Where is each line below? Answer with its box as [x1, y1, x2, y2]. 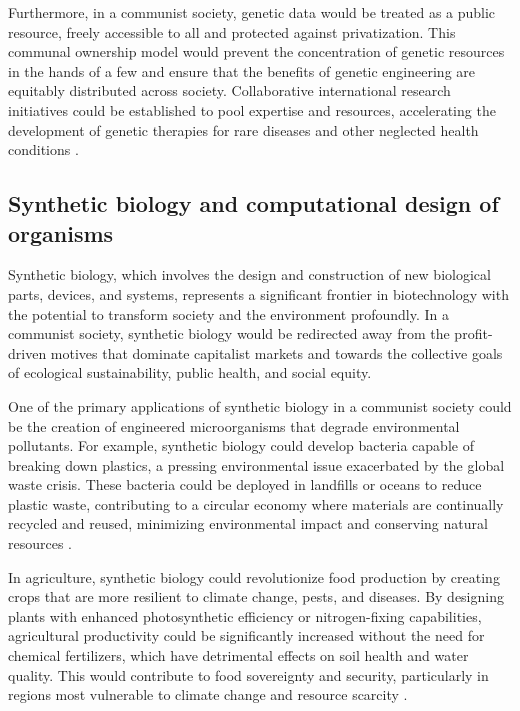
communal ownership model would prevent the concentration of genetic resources [8, 41, 505, 62]
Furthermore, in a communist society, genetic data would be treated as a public [8, 2, 496, 22]
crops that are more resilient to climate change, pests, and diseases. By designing [8, 586, 504, 607]
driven [8, 342, 47, 363]
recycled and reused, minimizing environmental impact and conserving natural [8, 513, 488, 534]
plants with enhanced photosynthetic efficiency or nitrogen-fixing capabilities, [8, 605, 482, 626]
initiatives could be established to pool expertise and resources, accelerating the [8, 99, 496, 120]
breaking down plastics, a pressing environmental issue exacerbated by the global [8, 454, 505, 475]
